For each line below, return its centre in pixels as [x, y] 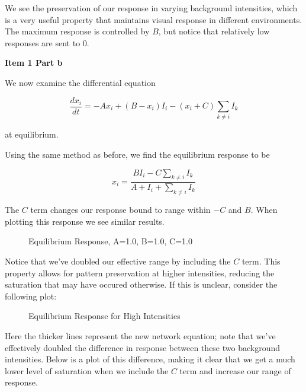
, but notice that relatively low [214, 31]
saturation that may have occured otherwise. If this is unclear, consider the [141, 284]
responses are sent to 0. [47, 42]
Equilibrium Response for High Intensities [104, 316]
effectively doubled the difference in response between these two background [143, 347]
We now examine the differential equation [80, 82]
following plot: [31, 296]
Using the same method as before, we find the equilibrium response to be [137, 154]
